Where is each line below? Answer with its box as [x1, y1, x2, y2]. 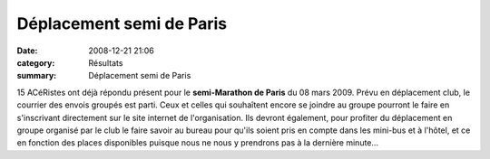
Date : [16, 45, 38, 56]
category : [16, 57, 55, 68]
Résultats [88, 57, 123, 68]
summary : [16, 70, 57, 81]
